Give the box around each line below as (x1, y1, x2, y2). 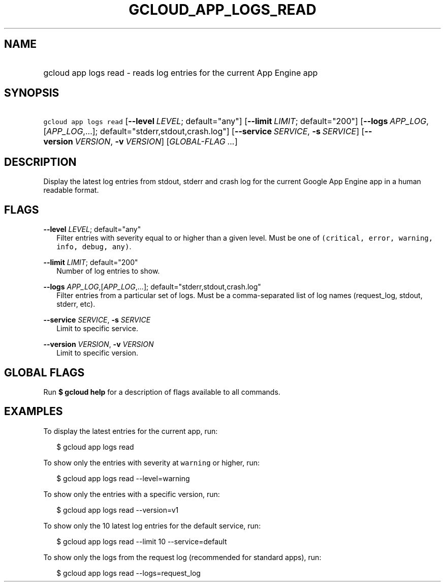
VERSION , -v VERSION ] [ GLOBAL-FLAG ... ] (75, 136, 238, 147)
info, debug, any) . (56, 242, 132, 251)
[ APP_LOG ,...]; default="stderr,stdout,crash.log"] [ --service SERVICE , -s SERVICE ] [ (43, 126, 365, 137)
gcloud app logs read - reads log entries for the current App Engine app (43, 67, 318, 78)
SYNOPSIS (4, 86, 59, 100)
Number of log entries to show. (56, 267, 160, 276)
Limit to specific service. (56, 324, 138, 333)
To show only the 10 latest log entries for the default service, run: (43, 521, 261, 530)
